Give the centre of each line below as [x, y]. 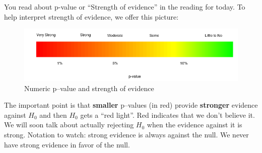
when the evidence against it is [194, 125]
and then [53, 114]
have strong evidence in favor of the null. [67, 144]
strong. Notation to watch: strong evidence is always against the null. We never [126, 135]
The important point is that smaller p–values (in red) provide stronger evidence [131, 105]
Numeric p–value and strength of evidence [89, 88]
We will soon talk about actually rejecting [69, 125]
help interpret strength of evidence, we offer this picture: [91, 16]
